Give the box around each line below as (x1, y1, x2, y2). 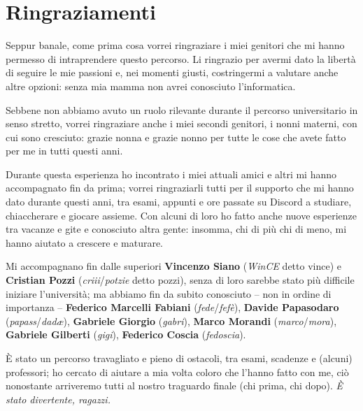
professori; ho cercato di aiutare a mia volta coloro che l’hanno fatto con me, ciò (6, 364, 349, 379)
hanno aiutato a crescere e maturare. (6, 235, 163, 250)
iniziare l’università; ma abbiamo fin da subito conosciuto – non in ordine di (6, 286, 332, 301)
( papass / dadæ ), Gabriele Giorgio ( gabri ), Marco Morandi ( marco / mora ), (6, 313, 337, 328)
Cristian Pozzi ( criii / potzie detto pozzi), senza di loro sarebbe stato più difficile (6, 273, 355, 287)
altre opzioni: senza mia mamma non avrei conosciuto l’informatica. (6, 78, 296, 93)
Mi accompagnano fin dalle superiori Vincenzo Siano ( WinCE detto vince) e (6, 259, 341, 273)
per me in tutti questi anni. (6, 143, 123, 158)
